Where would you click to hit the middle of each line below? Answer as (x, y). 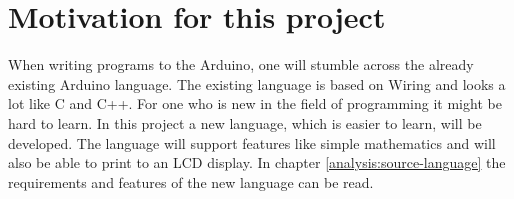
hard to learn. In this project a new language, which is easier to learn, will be (245, 122)
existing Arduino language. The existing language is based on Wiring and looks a (257, 83)
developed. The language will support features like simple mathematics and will (252, 142)
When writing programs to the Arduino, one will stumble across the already (241, 64)
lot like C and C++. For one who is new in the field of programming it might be (255, 103)
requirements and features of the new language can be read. (191, 181)
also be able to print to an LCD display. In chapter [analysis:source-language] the (257, 162)
